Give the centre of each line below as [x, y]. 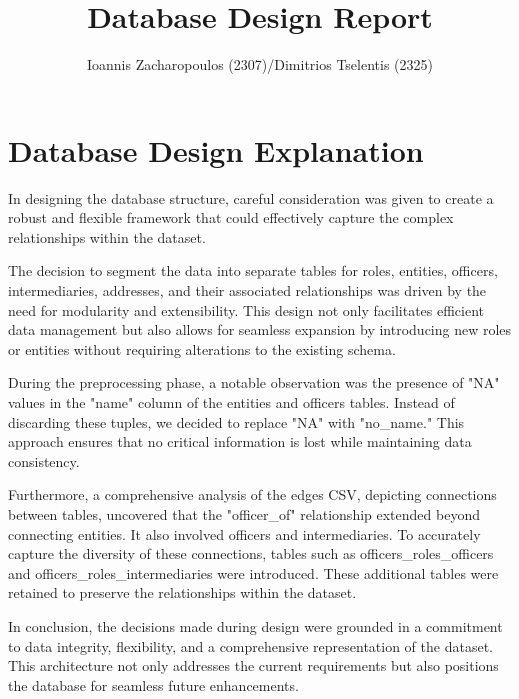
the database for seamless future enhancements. [153, 684]
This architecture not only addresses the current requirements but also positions [253, 665]
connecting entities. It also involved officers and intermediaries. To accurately [244, 533]
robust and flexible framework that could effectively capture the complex [231, 217]
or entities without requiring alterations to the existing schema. [202, 348]
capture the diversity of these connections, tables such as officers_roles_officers [251, 553]
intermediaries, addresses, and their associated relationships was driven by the [247, 290]
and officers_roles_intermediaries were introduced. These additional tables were [253, 572]
